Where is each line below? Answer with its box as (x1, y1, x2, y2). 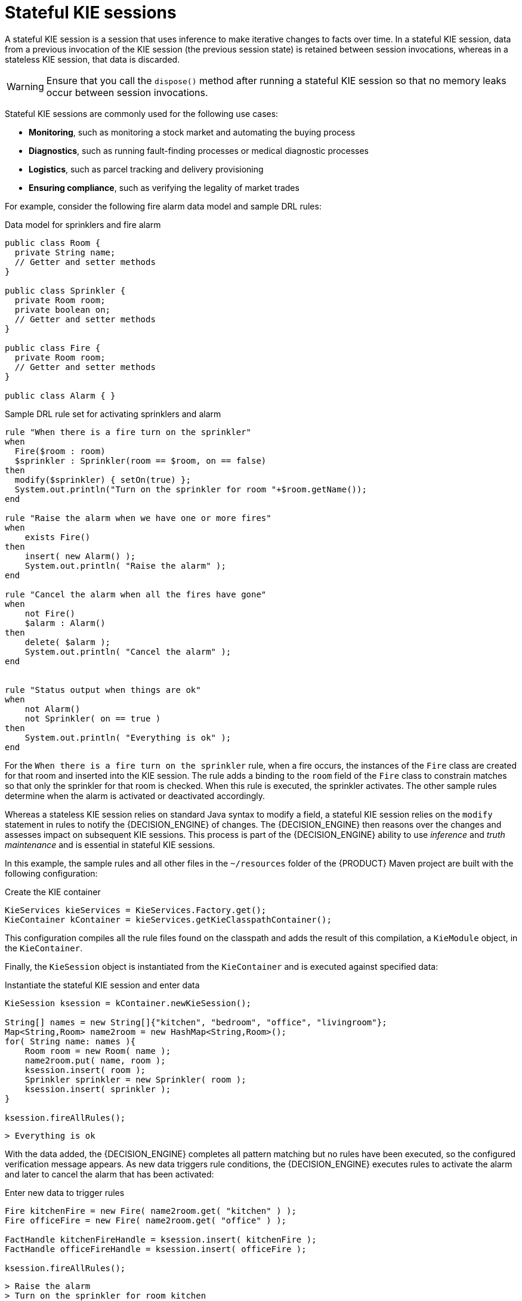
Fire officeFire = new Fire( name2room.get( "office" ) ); (5, 1215, 287, 1225)
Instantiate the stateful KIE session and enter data (5, 979, 200, 990)
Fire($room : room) (14, 446, 106, 456)
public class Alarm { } (5, 390, 116, 400)
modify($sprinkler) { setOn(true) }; (14, 474, 191, 485)
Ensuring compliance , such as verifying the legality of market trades (29, 182, 299, 193)
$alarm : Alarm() (24, 618, 106, 628)
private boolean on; (14, 304, 111, 315)
